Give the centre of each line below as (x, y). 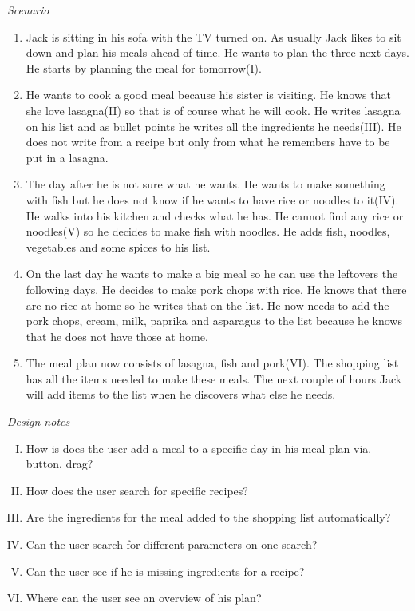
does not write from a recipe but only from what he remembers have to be (208, 142)
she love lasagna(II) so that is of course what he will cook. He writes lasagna (213, 110)
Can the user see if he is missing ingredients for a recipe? (165, 571)
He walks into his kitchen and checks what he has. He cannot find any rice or (215, 215)
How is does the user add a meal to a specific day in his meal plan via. (199, 448)
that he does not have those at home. (117, 336)
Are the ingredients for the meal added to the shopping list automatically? (208, 517)
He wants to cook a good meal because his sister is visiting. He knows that (208, 95)
